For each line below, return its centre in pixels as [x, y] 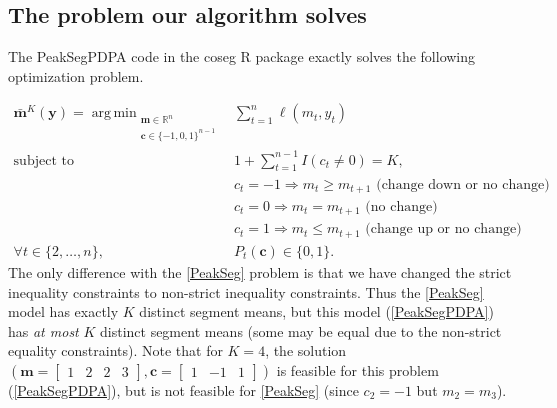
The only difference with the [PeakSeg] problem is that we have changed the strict [260, 271]
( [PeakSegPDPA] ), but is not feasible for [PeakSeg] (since [183, 389]
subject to [43, 160]
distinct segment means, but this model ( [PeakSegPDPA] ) [316, 311]
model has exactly [63, 311]
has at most [43, 330]
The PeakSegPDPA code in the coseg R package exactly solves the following [242, 56]
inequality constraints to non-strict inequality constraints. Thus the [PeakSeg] [246, 291]
